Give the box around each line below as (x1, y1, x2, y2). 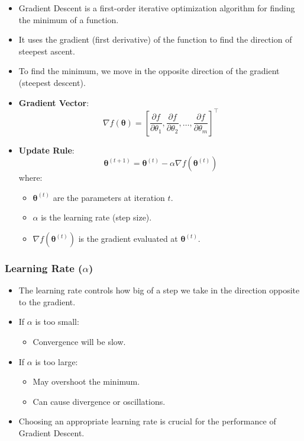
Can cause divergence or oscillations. (33, 395, 166, 407)
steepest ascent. (18, 44, 75, 57)
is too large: (35, 355, 78, 367)
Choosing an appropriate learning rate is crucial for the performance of (18, 415, 276, 427)
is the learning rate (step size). (41, 211, 152, 223)
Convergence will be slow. (33, 335, 126, 348)
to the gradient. (18, 295, 76, 308)
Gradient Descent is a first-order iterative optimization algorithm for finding (18, 2, 295, 14)
